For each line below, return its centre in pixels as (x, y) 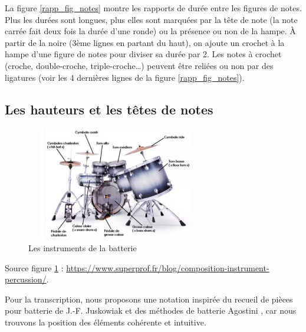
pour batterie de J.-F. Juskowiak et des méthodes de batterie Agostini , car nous (151, 310)
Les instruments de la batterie (83, 247)
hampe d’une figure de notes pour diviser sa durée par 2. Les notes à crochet (143, 54)
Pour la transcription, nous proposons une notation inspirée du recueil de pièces (149, 299)
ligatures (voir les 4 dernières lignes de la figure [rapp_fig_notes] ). (125, 77)
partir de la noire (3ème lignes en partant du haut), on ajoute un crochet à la (145, 42)
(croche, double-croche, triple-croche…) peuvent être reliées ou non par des (139, 65)
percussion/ (26, 279)
